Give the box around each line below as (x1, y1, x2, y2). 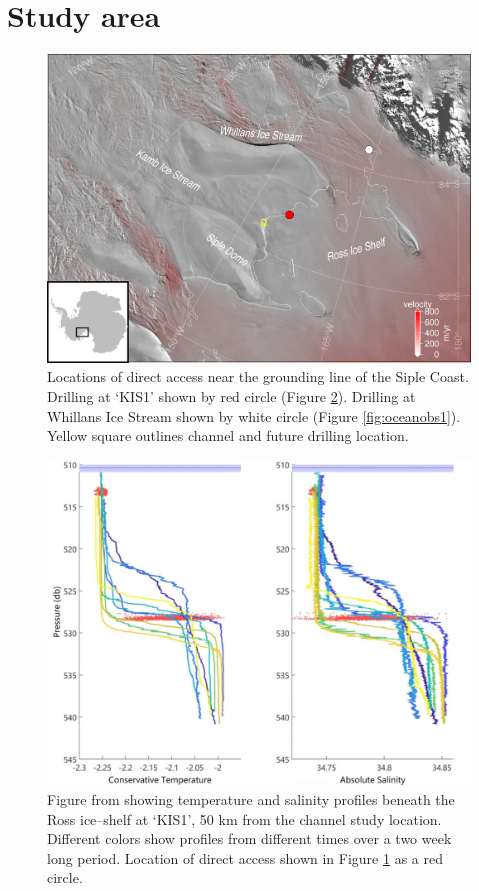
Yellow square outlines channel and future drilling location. (47, 425, 409, 446)
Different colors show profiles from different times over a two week (47, 828, 452, 849)
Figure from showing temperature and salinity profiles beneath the (47, 788, 455, 809)
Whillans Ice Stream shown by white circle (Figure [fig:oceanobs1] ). (47, 405, 461, 426)
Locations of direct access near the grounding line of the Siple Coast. (47, 366, 469, 387)
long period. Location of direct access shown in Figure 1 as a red (47, 847, 443, 868)
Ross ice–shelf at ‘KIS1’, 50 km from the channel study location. (47, 808, 442, 829)
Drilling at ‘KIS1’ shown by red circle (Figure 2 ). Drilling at (47, 386, 416, 407)
